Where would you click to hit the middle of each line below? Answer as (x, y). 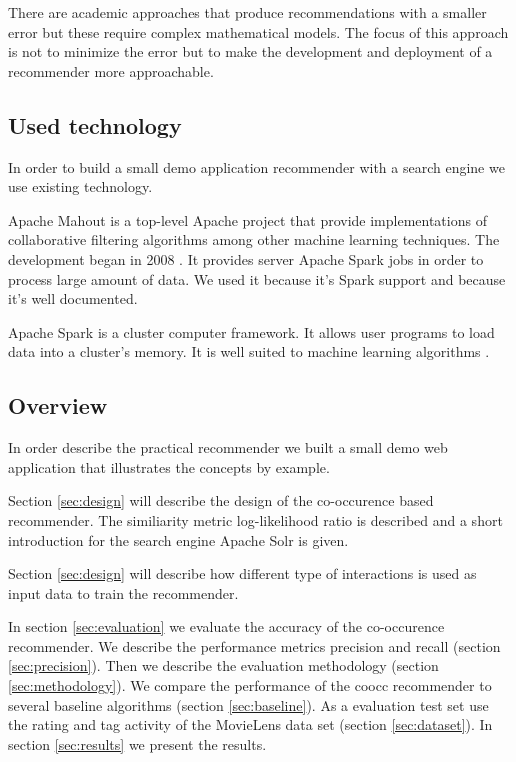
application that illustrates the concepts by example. (169, 466)
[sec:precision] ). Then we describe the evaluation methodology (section (223, 665)
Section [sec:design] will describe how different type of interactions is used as (242, 573)
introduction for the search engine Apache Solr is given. (178, 539)
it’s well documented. (73, 298)
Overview (58, 405)
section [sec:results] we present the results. (137, 743)
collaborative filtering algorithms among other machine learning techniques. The (254, 239)
